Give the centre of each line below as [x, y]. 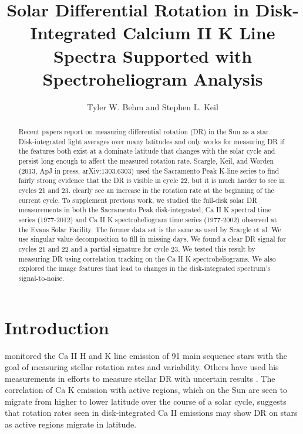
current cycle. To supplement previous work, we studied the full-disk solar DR [138, 200]
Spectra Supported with [153, 55]
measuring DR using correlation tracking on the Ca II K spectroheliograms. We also [147, 258]
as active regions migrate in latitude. [71, 424]
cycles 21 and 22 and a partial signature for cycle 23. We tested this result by [137, 248]
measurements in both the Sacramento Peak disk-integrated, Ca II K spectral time [145, 210]
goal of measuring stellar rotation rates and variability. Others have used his [142, 367]
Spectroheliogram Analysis [153, 78]
